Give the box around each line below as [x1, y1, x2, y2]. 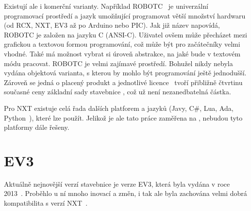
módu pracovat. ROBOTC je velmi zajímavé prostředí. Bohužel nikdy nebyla [4, 58, 233, 68]
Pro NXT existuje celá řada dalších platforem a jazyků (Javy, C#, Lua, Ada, [4, 103, 234, 113]
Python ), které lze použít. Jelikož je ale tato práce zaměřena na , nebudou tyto [4, 112, 243, 123]
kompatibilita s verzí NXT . [4, 198, 88, 208]
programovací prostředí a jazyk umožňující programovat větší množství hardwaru [4, 10, 246, 20]
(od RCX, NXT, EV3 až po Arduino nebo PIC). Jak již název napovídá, [4, 20, 220, 30]
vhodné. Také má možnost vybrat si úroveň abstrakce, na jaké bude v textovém [4, 48, 241, 58]
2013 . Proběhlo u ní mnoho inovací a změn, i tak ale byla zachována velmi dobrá [4, 188, 247, 198]
